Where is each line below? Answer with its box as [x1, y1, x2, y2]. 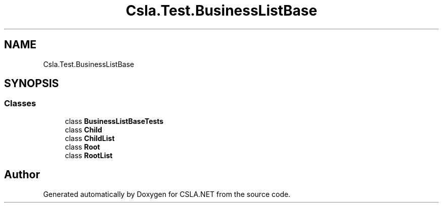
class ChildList [65, 133, 115, 143]
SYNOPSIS [4, 77, 59, 90]
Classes [4, 98, 36, 109]
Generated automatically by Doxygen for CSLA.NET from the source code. [43, 189, 291, 198]
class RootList [65, 151, 113, 160]
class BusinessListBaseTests [65, 116, 164, 125]
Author [4, 168, 40, 181]
